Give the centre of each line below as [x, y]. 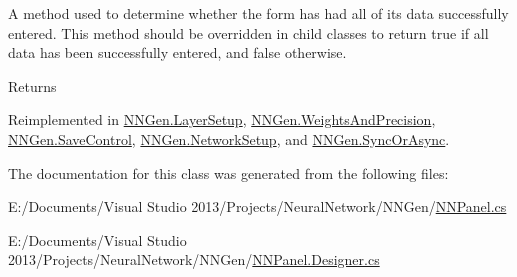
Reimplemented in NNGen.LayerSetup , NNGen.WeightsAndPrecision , [222, 119]
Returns [32, 85]
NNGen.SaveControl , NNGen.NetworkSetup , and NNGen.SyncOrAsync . [229, 138]
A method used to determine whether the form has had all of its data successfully [258, 13]
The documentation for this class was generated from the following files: [228, 172]
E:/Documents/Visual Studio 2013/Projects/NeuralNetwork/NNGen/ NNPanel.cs [257, 206]
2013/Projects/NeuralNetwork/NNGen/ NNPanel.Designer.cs [194, 259]
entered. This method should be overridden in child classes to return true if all [248, 32]
